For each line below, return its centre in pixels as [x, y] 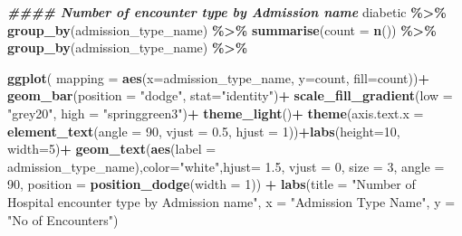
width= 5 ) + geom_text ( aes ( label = [112, 149]
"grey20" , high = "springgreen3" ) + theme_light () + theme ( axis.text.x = [216, 113]
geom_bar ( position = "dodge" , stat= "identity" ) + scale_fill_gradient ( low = [230, 95]
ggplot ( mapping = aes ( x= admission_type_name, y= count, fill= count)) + [218, 77]
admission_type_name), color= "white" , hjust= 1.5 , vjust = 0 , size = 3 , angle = [226, 166]
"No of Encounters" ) [63, 219]
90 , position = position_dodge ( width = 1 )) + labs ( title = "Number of [212, 184]
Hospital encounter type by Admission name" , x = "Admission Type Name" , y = [231, 201]
